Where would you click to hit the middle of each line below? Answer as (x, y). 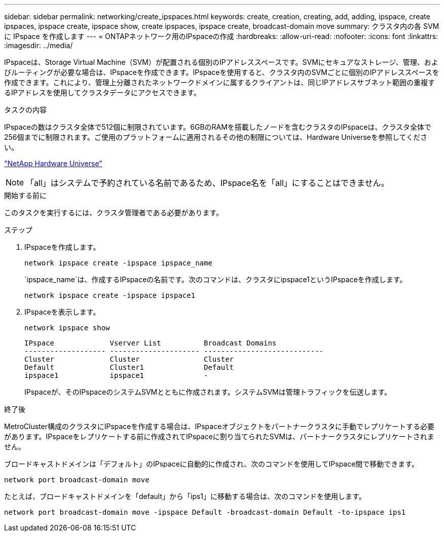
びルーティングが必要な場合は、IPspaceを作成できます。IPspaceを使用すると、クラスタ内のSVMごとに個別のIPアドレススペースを (222, 72)
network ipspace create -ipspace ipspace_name (118, 263)
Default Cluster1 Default (129, 367)
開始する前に (25, 195)
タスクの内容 (25, 110)
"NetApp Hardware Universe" (53, 163)
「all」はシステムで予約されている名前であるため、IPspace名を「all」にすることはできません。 (208, 183)
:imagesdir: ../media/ (39, 45)
